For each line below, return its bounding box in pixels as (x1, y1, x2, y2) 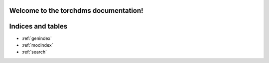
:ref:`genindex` (21, 35, 52, 41)
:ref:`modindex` (21, 42, 53, 48)
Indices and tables (9, 22, 68, 31)
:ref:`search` (21, 49, 47, 55)
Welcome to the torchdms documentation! (9, 6, 144, 15)
